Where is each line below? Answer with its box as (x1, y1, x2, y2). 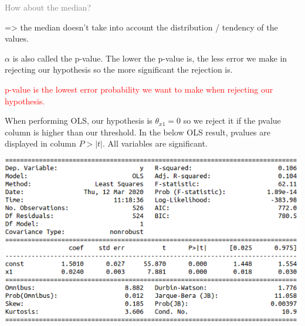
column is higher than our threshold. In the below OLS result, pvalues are (5, 125, 270, 138)
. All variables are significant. (102, 137, 208, 150)
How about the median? (5, 1, 91, 13)
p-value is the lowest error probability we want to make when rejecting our (5, 83, 273, 95)
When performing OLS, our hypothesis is (5, 114, 152, 127)
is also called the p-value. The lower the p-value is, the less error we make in (12, 52, 287, 64)
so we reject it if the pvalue (183, 114, 281, 127)
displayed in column (5, 137, 76, 150)
